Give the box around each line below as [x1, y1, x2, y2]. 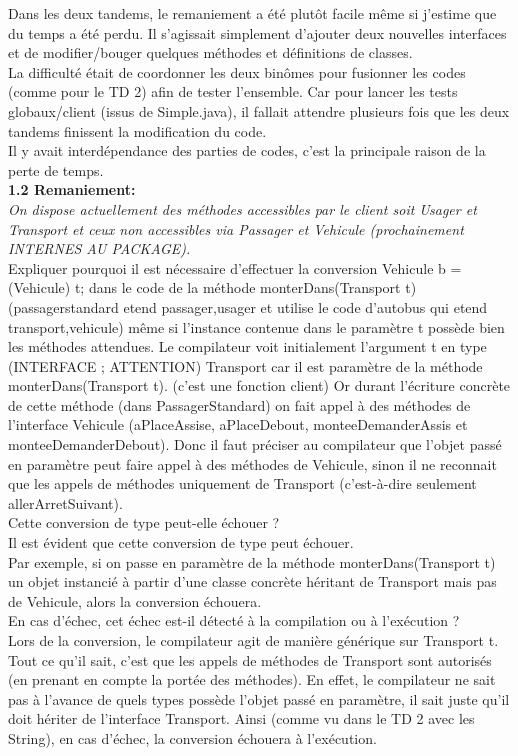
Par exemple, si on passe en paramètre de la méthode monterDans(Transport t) [8, 551, 496, 572]
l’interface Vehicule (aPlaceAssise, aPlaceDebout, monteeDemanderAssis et [8, 414, 468, 435]
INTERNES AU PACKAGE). [8, 238, 191, 259]
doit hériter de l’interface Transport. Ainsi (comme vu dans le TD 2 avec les [8, 708, 475, 729]
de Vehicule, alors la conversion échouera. [8, 590, 262, 611]
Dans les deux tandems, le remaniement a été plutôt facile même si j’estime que [8, 3, 497, 23]
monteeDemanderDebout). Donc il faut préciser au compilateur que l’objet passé [8, 434, 502, 455]
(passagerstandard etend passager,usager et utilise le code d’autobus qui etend [8, 296, 488, 317]
